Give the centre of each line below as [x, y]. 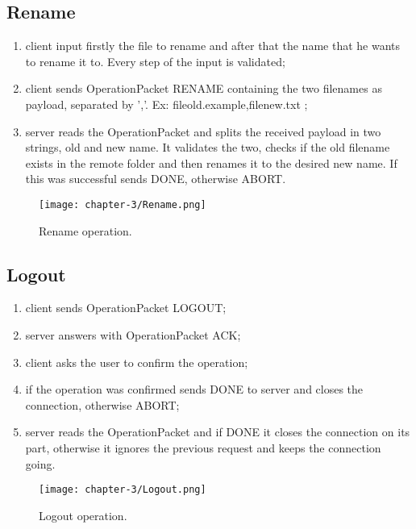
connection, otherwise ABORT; [102, 404]
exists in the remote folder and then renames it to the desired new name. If [211, 162]
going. [40, 463]
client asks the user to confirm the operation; [137, 362]
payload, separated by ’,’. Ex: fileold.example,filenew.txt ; [166, 104]
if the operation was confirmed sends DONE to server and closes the [194, 389]
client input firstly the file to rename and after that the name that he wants [213, 46]
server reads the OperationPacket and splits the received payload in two [203, 131]
